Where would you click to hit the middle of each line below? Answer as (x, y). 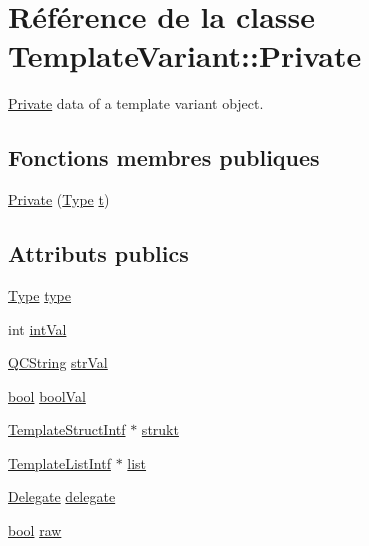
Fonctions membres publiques (164, 157)
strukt (160, 429)
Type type (40, 294)
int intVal (37, 328)
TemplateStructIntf (67, 429)
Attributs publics (98, 253)
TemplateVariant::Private (185, 55)
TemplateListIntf (59, 462)
